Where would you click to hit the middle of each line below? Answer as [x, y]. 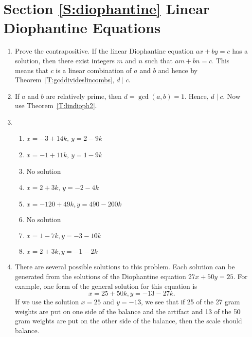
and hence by [178, 70]
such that [159, 60]
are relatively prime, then [84, 96]
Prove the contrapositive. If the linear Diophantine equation [104, 51]
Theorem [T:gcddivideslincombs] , [64, 80]
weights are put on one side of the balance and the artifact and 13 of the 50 [128, 311]
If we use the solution [47, 302]
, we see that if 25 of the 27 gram [190, 302]
